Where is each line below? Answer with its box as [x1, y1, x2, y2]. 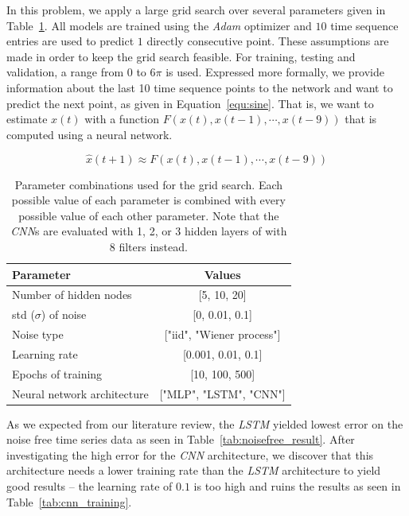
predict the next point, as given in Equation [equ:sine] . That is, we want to [6, 95, 374, 111]
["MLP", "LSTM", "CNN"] [159, 385, 286, 402]
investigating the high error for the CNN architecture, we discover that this [6, 446, 374, 463]
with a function [84, 111, 160, 127]
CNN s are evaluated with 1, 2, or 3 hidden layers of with [10, 223, 287, 239]
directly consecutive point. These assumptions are [146, 33, 389, 49]
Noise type [12, 326, 64, 343]
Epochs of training [12, 365, 103, 382]
